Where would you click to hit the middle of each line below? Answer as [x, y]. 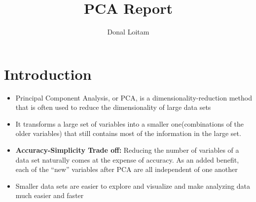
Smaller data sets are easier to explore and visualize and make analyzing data [133, 185]
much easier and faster [50, 195]
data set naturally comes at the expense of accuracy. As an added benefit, [127, 159]
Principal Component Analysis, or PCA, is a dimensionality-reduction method [134, 97]
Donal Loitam [128, 32]
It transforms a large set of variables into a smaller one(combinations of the [130, 123]
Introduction [48, 74]
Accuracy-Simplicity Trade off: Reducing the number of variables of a [127, 150]
